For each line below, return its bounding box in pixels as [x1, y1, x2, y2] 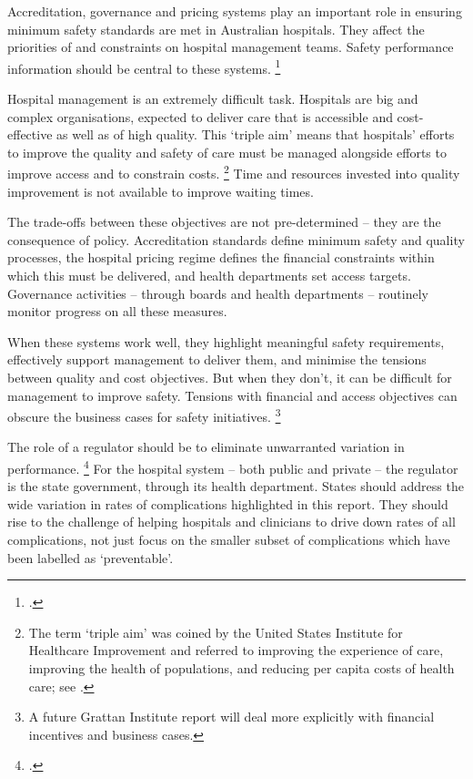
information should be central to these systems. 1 [7, 56, 281, 77]
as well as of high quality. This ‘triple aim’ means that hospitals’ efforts [56, 125, 455, 144]
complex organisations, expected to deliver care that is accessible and [7, 107, 393, 126]
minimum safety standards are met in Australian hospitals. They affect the [7, 19, 425, 38]
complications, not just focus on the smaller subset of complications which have [7, 530, 450, 549]
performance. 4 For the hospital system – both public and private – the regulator [7, 456, 458, 477]
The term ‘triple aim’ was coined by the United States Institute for [28, 622, 403, 641]
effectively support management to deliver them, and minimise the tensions [7, 350, 427, 369]
